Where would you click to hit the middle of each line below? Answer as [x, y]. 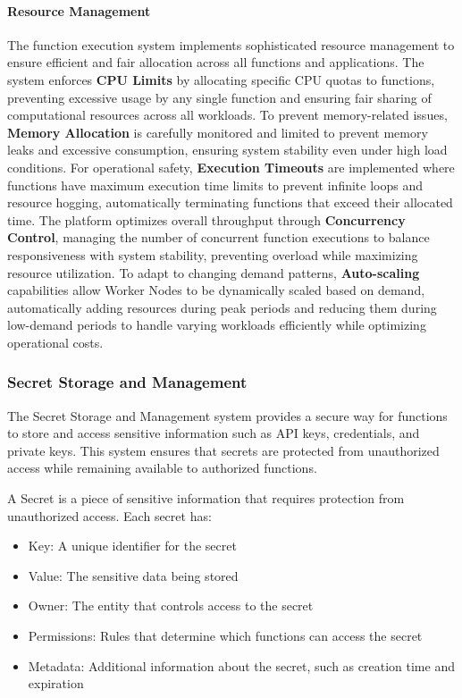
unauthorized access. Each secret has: [109, 515]
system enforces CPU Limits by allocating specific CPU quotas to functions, [221, 79]
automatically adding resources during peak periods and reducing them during [222, 307]
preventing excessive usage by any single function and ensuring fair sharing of [219, 97]
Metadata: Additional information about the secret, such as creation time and [241, 665]
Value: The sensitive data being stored [133, 575]
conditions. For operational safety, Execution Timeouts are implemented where [231, 167]
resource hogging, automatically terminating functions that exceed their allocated [230, 202]
